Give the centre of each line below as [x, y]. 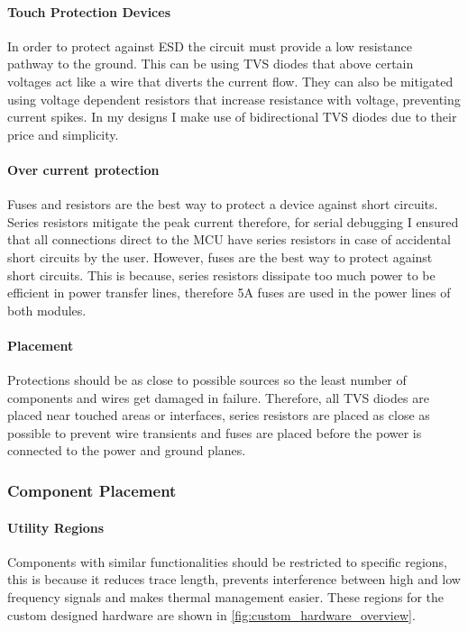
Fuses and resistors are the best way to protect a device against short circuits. [223, 204]
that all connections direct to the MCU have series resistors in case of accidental [229, 239]
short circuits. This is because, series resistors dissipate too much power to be [221, 274]
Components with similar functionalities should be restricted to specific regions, [227, 561]
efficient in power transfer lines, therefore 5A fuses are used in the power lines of [229, 293]
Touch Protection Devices [89, 11]
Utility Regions [56, 527]
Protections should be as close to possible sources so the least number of [207, 380]
